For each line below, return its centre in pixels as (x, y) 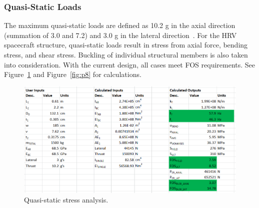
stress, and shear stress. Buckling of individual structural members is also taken (126, 54)
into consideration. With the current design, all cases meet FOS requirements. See (130, 64)
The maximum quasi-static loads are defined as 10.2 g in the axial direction (120, 25)
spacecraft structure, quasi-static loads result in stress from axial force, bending (126, 45)
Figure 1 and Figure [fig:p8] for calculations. (73, 74)
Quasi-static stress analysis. (66, 200)
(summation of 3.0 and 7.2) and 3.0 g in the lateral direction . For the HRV (120, 35)
